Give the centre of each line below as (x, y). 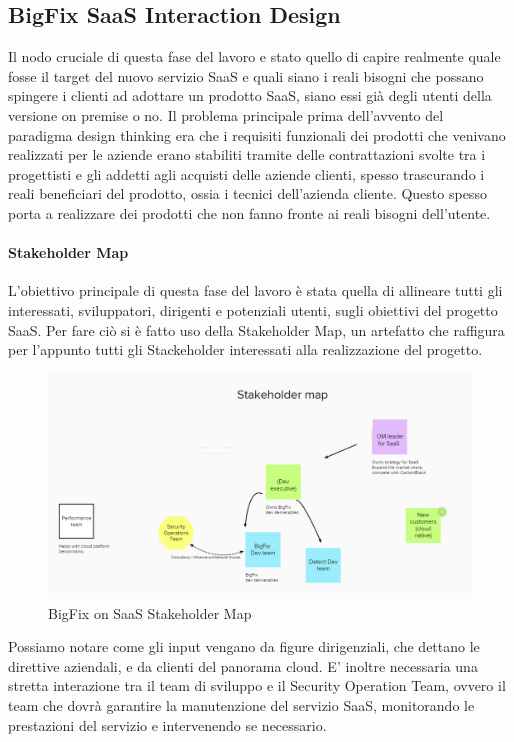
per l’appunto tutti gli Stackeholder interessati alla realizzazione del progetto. (245, 349)
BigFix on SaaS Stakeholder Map (150, 612)
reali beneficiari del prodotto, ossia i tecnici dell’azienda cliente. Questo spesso (247, 193)
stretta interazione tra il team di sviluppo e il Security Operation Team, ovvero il (257, 685)
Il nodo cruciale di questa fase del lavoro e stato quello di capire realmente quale (254, 56)
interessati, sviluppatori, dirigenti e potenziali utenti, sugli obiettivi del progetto (253, 309)
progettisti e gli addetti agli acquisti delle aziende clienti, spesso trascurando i (246, 173)
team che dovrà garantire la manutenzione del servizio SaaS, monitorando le (241, 704)
